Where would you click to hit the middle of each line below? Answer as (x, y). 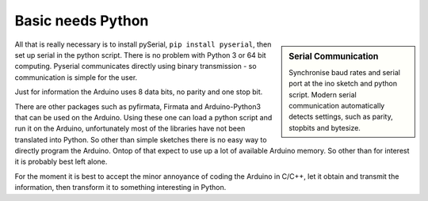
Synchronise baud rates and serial (344, 72)
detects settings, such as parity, (341, 117)
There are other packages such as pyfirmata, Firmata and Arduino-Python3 (138, 106)
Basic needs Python (82, 21)
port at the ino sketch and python (343, 84)
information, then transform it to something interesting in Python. (120, 188)
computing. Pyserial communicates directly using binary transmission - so (136, 66)
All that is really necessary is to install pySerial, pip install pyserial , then (143, 44)
